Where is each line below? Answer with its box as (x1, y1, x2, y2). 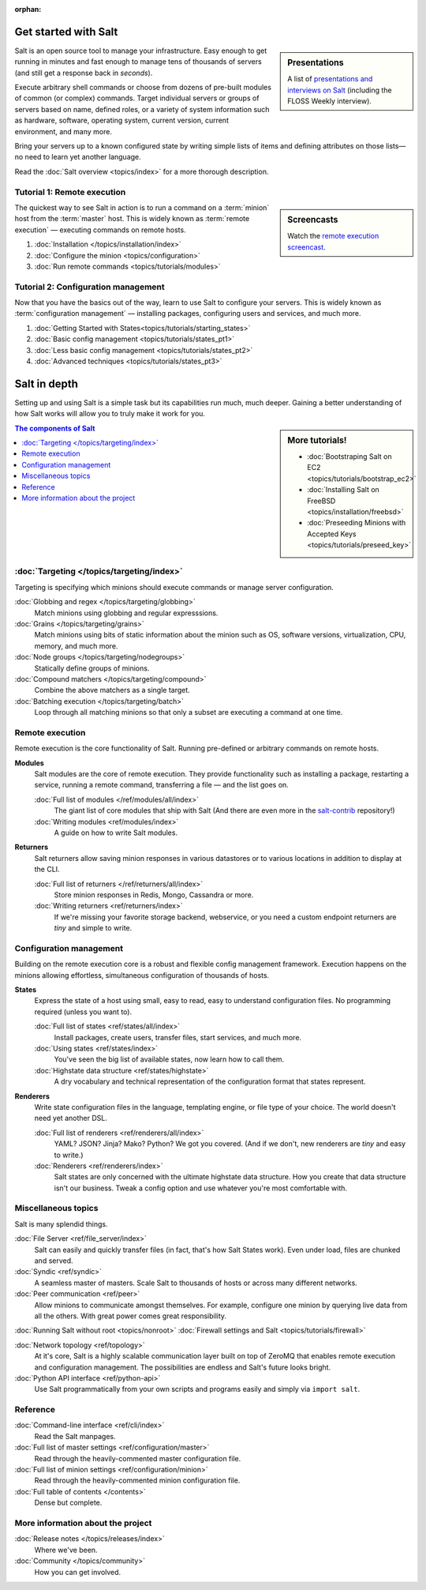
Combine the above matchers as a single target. (34, 686, 191, 695)
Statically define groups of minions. (34, 663, 150, 673)
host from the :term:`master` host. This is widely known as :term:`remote (14, 214, 250, 224)
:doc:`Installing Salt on (307, 485, 380, 494)
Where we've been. (34, 1545, 98, 1554)
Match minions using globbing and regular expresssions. (34, 608, 219, 618)
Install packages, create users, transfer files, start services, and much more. (54, 1032, 302, 1042)
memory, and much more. (34, 641, 118, 651)
